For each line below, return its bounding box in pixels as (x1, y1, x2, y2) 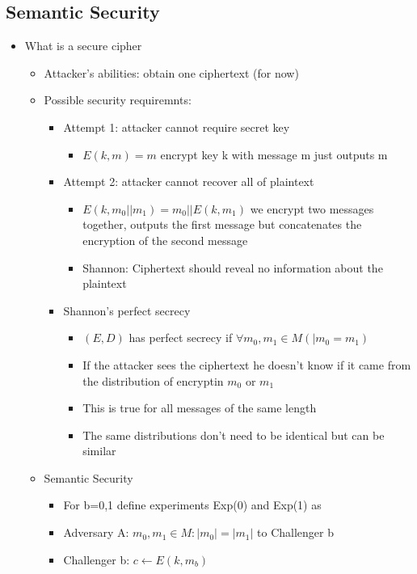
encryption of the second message (82, 231, 248, 248)
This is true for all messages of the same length (82, 399, 317, 416)
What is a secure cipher (24, 37, 142, 54)
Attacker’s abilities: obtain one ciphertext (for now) (44, 64, 299, 81)
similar (82, 442, 116, 459)
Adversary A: (63, 524, 129, 541)
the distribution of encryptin (82, 372, 224, 389)
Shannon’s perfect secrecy (63, 302, 191, 319)
